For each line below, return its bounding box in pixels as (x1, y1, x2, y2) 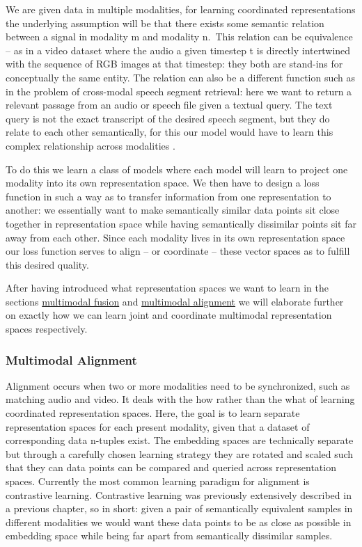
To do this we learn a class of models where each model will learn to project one (6, 161, 348, 176)
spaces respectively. (6, 322, 88, 336)
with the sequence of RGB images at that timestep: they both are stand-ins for (6, 56, 343, 71)
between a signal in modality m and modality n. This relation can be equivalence (6, 29, 353, 44)
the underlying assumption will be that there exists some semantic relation (6, 15, 324, 30)
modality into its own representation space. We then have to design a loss (6, 175, 320, 190)
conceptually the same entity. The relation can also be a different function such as (6, 70, 356, 84)
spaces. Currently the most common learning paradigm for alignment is (6, 474, 310, 489)
